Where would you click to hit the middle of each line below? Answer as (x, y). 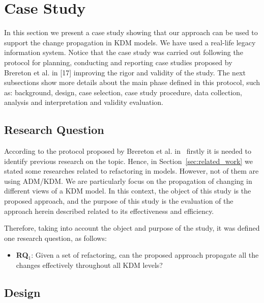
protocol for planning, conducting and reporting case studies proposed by (118, 62)
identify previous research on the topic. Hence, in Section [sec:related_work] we (128, 161)
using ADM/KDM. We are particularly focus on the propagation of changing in (128, 181)
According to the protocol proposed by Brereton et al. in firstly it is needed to (128, 151)
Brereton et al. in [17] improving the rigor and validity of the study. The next (125, 72)
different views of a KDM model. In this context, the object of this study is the (128, 191)
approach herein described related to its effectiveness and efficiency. (109, 211)
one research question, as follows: (55, 238)
